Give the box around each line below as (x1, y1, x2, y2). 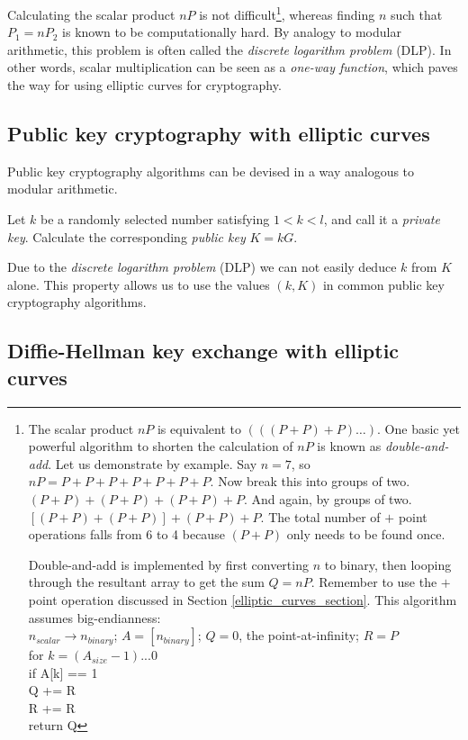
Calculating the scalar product (7, 5, 175, 23)
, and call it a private (323, 210, 440, 229)
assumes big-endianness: (28, 608, 161, 627)
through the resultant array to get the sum (28, 573, 265, 591)
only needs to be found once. (286, 525, 445, 544)
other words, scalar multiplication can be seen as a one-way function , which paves (7, 58, 458, 77)
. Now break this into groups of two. (210, 472, 410, 491)
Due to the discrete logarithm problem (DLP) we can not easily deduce (7, 257, 397, 276)
